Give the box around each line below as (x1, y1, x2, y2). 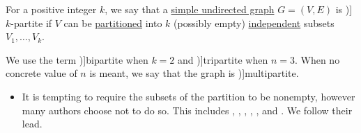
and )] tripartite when (178, 52, 268, 66)
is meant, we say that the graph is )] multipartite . (89, 66, 299, 80)
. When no (294, 52, 340, 66)
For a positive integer (6, 2, 97, 16)
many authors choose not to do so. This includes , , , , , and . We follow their (22, 103, 353, 117)
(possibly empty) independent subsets (174, 15, 335, 30)
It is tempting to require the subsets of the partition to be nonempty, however (22, 89, 355, 103)
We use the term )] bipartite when (6, 52, 148, 66)
